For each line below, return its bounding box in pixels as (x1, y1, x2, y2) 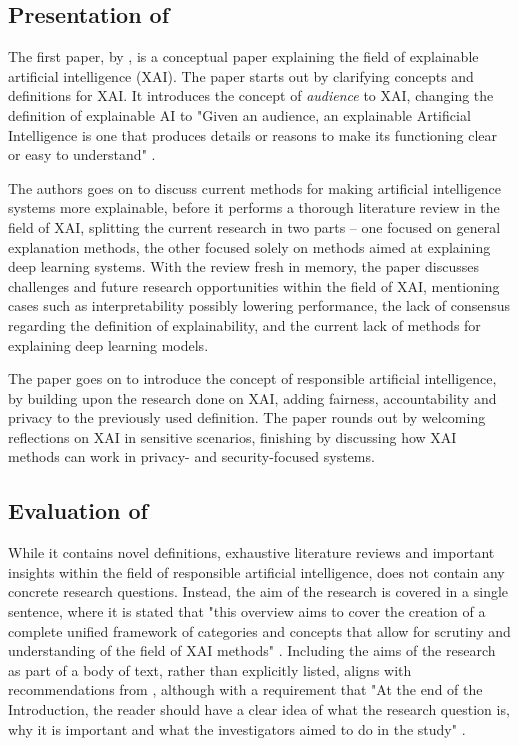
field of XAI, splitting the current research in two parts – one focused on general (8, 216, 501, 237)
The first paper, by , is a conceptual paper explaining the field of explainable (8, 46, 479, 67)
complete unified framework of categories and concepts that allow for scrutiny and (8, 620, 511, 641)
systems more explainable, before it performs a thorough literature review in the (8, 197, 500, 218)
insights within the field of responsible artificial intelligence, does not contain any (8, 561, 505, 582)
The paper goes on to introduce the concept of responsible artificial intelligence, (8, 368, 497, 389)
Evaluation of (8, 495, 148, 526)
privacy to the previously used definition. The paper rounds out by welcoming (8, 407, 486, 428)
